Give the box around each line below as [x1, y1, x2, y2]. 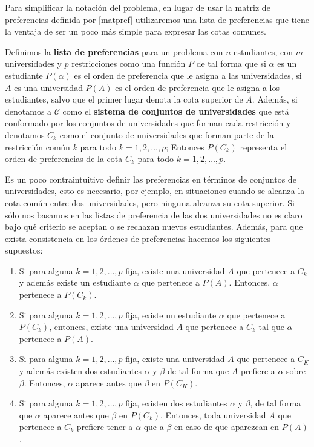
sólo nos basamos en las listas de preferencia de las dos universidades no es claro [5, 208, 303, 221]
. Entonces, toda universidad [160, 408, 266, 421]
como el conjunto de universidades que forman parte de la [59, 128, 274, 141]
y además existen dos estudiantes [19, 365, 142, 377]
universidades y [5, 57, 62, 70]
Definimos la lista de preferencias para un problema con [5, 45, 223, 58]
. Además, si [252, 93, 298, 106]
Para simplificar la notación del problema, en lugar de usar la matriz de [5, 1, 270, 13]
